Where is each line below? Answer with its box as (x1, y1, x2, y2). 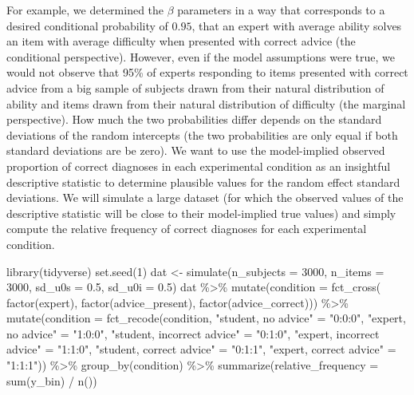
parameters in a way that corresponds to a (177, 2, 385, 18)
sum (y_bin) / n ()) (6, 372, 97, 389)
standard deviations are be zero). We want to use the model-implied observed (6, 142, 385, 159)
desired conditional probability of (6, 17, 168, 34)
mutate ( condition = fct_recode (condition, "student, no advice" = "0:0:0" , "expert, (6, 310, 406, 326)
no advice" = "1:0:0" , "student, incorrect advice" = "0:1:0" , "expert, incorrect (6, 325, 380, 342)
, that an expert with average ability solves (191, 17, 402, 34)
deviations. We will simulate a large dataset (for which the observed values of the (6, 189, 404, 206)
